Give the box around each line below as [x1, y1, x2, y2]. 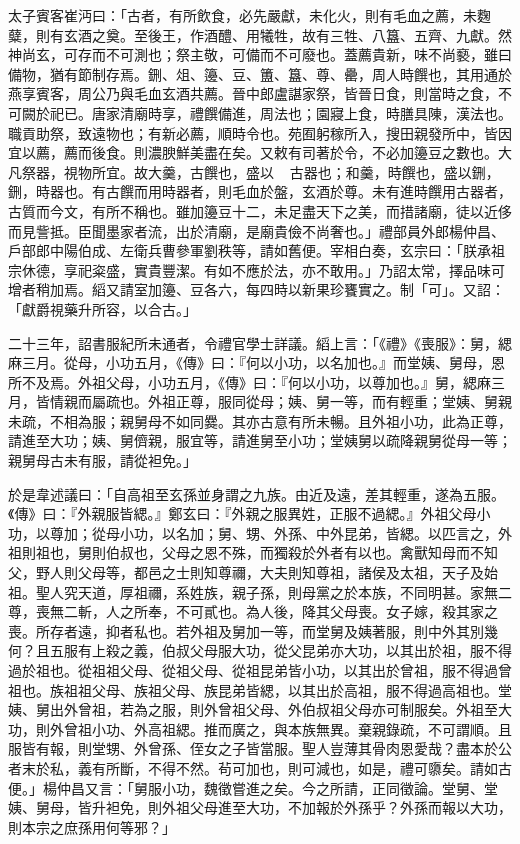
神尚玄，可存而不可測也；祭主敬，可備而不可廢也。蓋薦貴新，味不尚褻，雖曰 [8, 44, 512, 65]
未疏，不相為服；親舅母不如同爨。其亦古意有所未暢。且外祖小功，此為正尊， [8, 410, 512, 431]
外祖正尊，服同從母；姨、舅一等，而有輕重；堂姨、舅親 [147, 391, 512, 412]
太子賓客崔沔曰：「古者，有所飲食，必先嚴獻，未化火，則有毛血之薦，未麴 [8, 5, 491, 25]
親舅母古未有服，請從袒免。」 [8, 450, 197, 471]
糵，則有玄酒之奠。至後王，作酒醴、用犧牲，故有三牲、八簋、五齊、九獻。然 [8, 24, 512, 45]
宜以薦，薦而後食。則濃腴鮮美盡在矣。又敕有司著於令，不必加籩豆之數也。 [8, 142, 498, 163]
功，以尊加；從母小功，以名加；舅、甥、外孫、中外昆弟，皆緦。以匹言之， [8, 522, 498, 543]
